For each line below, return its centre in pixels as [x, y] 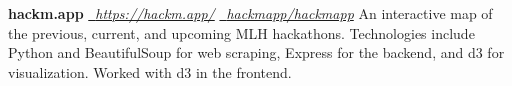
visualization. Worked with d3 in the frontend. [150, 71]
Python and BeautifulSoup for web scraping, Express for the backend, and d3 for [256, 52]
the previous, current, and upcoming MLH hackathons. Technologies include [241, 32]
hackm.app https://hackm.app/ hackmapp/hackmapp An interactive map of [250, 13]
